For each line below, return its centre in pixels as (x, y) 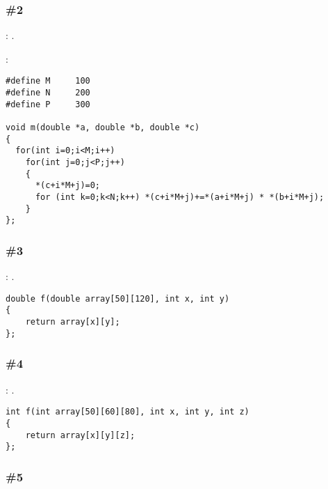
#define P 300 (48, 104)
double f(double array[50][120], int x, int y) (118, 298)
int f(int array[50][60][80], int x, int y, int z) (128, 412)
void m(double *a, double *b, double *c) (103, 128)
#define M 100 (48, 81)
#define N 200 (48, 93)
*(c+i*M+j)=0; (68, 186)
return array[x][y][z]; (80, 435)
